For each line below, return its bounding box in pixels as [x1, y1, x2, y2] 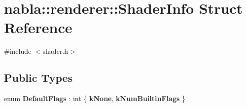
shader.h [42, 46, 69, 56]
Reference [4, 17, 72, 37]
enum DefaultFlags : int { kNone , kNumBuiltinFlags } [4, 93, 185, 104]
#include [4, 46, 32, 56]
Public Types [4, 70, 73, 85]
